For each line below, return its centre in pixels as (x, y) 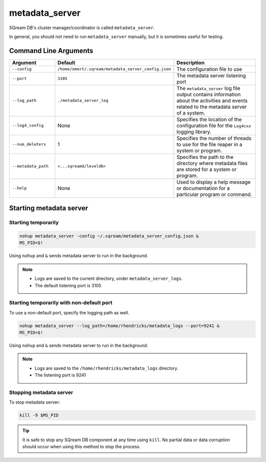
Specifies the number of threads (214, 138)
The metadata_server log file (208, 88)
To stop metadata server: (34, 402)
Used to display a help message (214, 182)
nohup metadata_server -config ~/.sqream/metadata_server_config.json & (109, 236)
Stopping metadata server (41, 392)
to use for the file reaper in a (209, 144)
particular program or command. (214, 194)
